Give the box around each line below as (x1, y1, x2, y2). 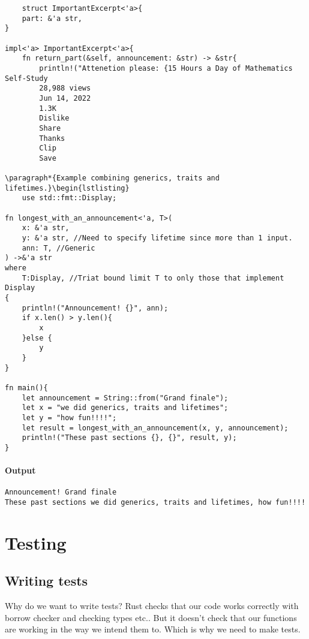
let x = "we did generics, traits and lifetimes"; (22, 403, 229, 412)
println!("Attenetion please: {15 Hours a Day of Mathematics (39, 64, 293, 73)
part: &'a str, (22, 14, 82, 23)
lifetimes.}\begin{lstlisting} (5, 183, 130, 192)
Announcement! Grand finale (5, 488, 117, 497)
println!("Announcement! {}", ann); (22, 303, 169, 312)
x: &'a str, (22, 224, 70, 233)
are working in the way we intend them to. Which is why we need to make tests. (5, 623, 301, 635)
